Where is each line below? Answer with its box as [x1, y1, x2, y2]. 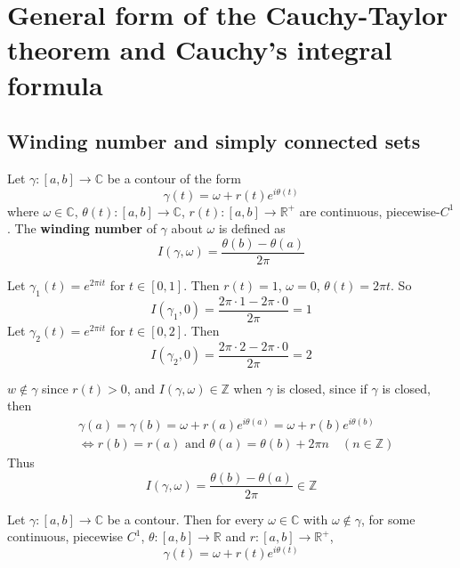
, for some [361, 509, 416, 528]
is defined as [218, 219, 286, 238]
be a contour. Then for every [107, 509, 264, 528]
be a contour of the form [107, 168, 241, 187]
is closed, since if [277, 378, 367, 397]
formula [7, 66, 103, 102]
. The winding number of [7, 219, 157, 238]
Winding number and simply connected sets [7, 127, 421, 155]
